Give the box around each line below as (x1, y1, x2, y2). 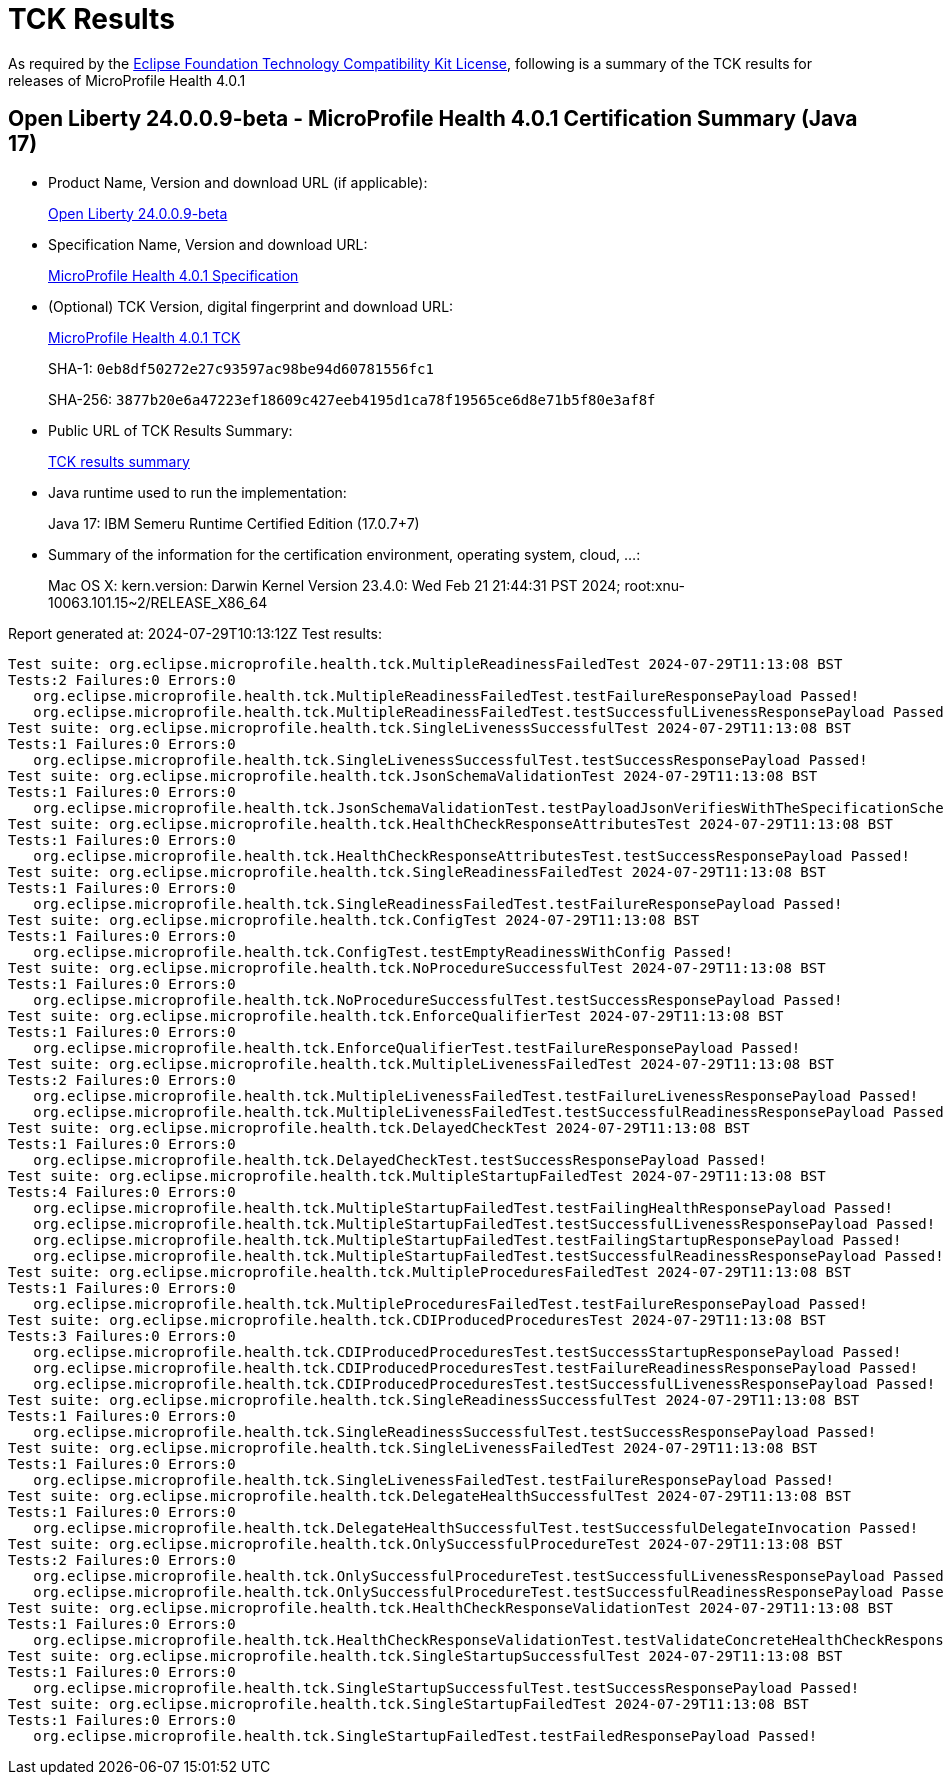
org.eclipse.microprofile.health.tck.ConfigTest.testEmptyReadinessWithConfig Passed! (33, 943, 733, 960)
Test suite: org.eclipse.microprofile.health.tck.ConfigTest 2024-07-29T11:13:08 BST (8, 911, 700, 928)
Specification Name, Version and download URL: (48, 235, 368, 253)
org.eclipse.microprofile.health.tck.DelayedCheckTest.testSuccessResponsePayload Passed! (33, 1151, 767, 1168)
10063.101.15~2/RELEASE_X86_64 (48, 593, 268, 611)
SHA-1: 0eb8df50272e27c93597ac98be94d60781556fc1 (48, 359, 434, 377)
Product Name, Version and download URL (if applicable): (48, 173, 428, 191)
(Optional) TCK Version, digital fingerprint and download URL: (48, 297, 454, 315)
